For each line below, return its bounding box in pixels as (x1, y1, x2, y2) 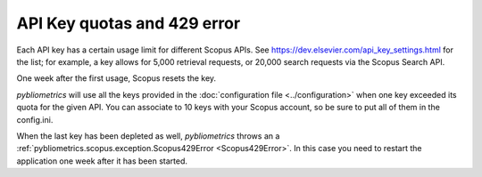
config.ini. (16, 114, 54, 125)
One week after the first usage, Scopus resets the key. (16, 73, 217, 84)
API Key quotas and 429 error (16, 13, 241, 33)
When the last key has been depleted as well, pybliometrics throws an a (16, 130, 280, 141)
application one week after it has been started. (16, 156, 187, 166)
